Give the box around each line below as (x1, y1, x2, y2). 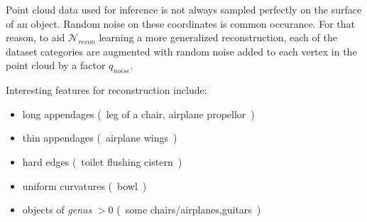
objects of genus (22, 202, 92, 217)
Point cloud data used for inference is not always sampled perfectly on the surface (6, 2, 362, 16)
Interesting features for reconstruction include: (6, 83, 207, 97)
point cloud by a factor (6, 58, 106, 73)
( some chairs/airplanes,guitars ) (116, 202, 261, 217)
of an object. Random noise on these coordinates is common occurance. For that (6, 16, 355, 31)
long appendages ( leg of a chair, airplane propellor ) (22, 106, 255, 121)
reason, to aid (6, 30, 65, 45)
